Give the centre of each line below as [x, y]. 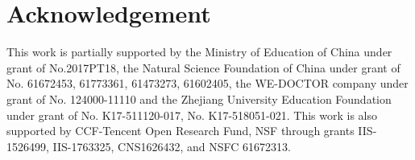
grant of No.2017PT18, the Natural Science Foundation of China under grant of [203, 67]
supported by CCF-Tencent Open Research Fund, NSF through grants [181, 131]
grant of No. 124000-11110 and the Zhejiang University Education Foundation [199, 98]
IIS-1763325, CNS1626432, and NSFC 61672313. [172, 146]
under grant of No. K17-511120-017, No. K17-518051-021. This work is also [192, 115]
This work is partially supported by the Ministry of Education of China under [199, 52]
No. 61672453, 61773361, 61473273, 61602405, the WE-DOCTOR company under [207, 83]
